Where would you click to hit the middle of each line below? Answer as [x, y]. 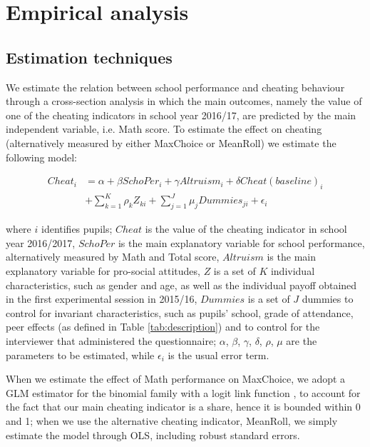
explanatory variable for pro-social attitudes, [103, 271]
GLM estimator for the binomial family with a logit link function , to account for [183, 392]
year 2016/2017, [41, 242]
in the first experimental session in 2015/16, [102, 299]
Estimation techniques [89, 57]
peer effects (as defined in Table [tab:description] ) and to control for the [163, 327]
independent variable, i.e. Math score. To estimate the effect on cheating [164, 129]
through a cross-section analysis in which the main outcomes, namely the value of [184, 101]
